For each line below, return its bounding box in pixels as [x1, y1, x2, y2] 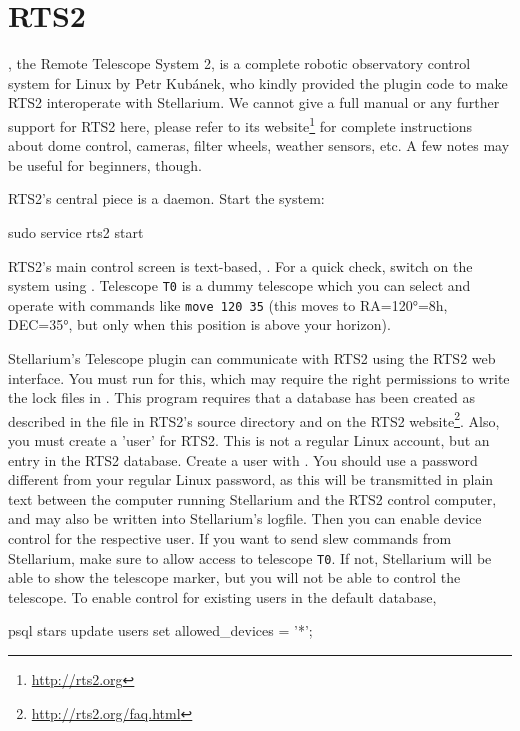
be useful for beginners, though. [8, 154, 202, 175]
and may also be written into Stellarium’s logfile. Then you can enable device [8, 508, 482, 529]
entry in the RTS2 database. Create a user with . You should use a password [8, 449, 478, 470]
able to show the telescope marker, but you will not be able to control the [8, 567, 461, 588]
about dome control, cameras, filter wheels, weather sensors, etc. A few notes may [8, 135, 510, 156]
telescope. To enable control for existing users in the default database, [8, 586, 437, 607]
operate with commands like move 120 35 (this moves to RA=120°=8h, [8, 294, 448, 315]
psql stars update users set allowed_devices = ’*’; [8, 620, 313, 641]
